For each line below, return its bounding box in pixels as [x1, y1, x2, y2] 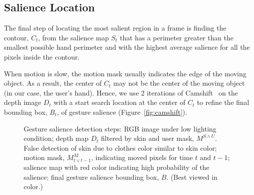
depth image [4, 97, 41, 107]
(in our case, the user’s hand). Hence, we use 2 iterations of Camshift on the [4, 87, 238, 97]
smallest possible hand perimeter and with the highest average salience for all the [4, 42, 250, 52]
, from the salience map [38, 32, 109, 42]
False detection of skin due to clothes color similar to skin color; [24, 142, 217, 153]
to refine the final [197, 97, 250, 107]
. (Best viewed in [166, 171, 218, 182]
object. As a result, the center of [4, 78, 102, 88]
